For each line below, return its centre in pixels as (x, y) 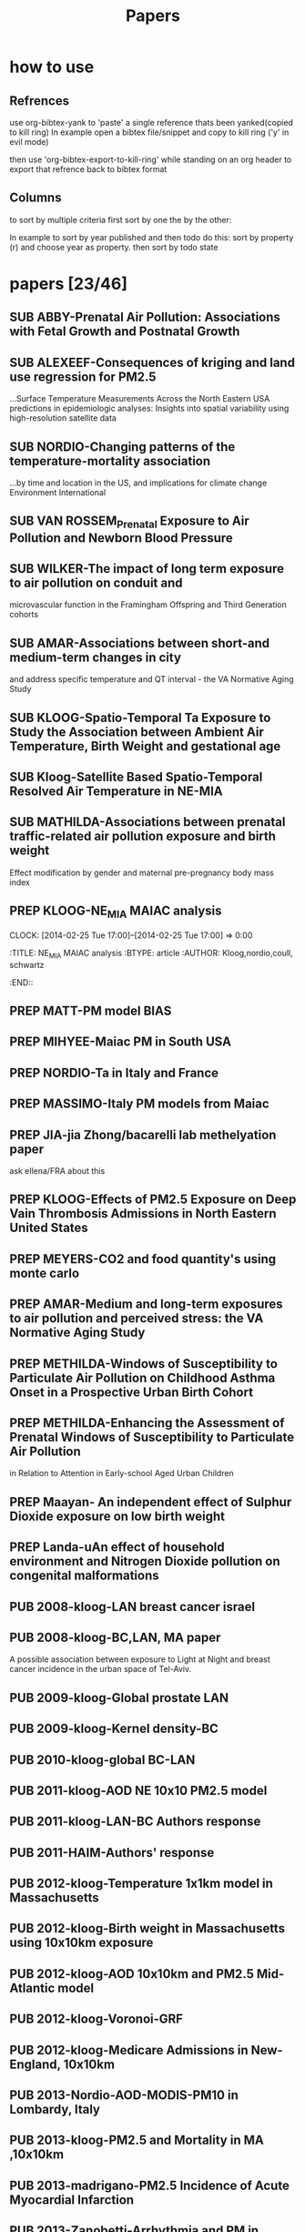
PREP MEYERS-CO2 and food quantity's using (143, 1259)
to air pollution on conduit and (97, 582)
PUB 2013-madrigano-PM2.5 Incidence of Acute (149, 2185)
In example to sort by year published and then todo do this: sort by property (152, 237)
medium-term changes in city (96, 657)
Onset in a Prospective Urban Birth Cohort (131, 1392)
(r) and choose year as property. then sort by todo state (114, 247)
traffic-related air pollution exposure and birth (142, 836)
